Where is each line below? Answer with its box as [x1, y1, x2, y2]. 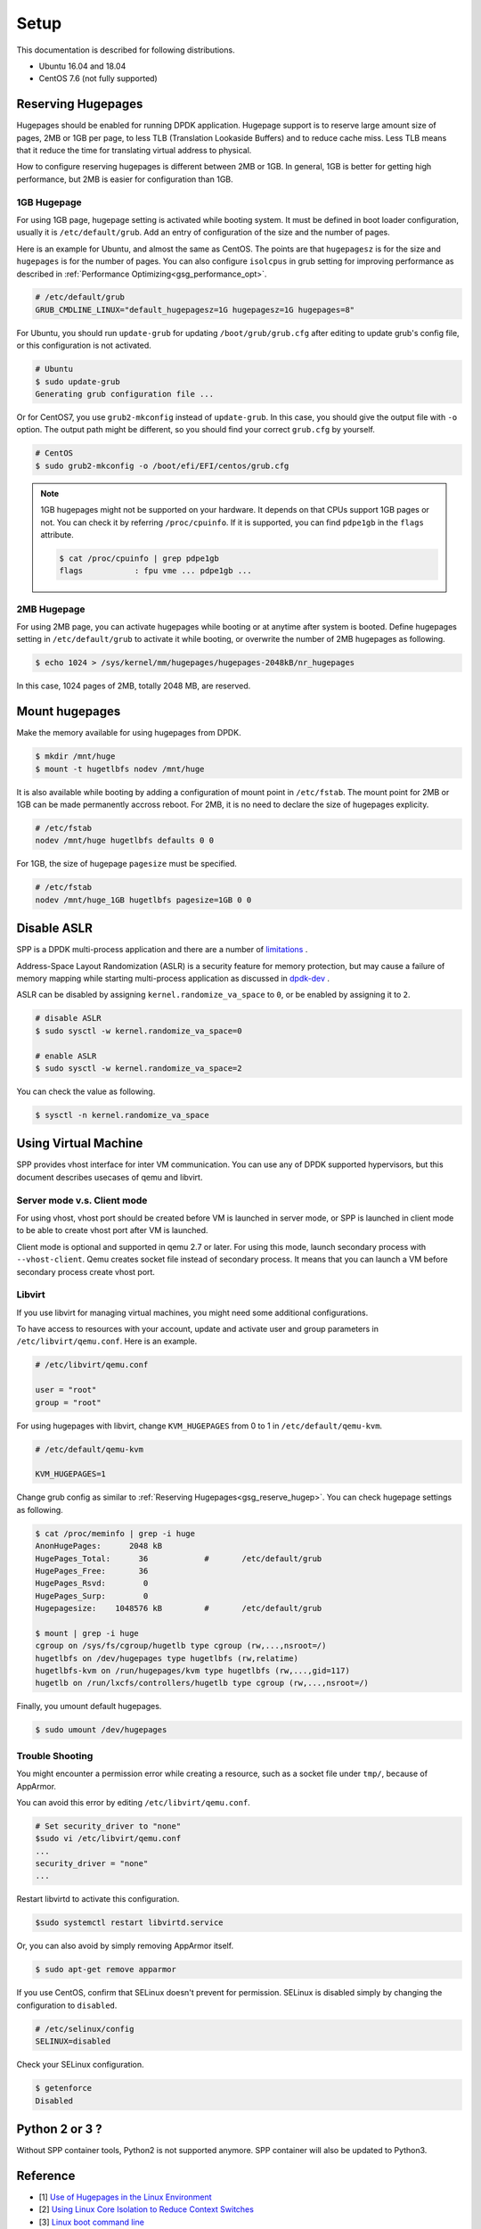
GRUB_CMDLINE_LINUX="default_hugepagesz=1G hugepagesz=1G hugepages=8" [35, 304, 355, 315]
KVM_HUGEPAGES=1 [35, 1469, 107, 1479]
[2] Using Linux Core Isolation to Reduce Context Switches [38, 2204, 254, 2215]
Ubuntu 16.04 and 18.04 [38, 61, 126, 71]
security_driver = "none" [35, 1859, 149, 1869]
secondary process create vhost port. [16, 1266, 156, 1277]
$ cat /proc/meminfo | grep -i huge [35, 1528, 196, 1538]
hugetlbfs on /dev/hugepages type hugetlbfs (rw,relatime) [35, 1653, 298, 1663]
